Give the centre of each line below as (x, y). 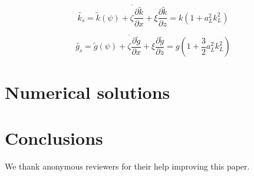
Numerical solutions (88, 92)
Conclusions (54, 137)
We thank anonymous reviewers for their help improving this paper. (127, 166)
